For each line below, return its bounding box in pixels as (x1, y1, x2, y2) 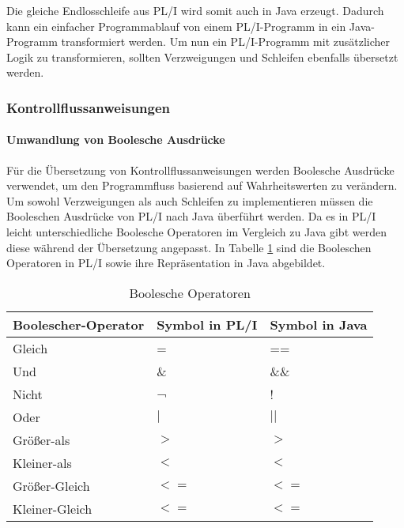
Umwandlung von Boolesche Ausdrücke (6, 131, 225, 148)
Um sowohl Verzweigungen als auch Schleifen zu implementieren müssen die (6, 192, 373, 209)
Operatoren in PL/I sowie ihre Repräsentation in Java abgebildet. (6, 255, 326, 271)
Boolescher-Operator (13, 315, 145, 334)
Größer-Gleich (13, 476, 90, 495)
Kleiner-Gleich (13, 499, 93, 518)
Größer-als (13, 430, 70, 449)
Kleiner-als (13, 453, 72, 472)
